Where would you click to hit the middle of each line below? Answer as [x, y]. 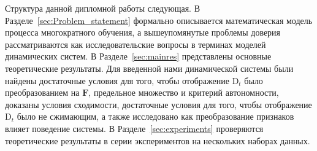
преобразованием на [42, 92]
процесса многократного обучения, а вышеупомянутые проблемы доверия [143, 32]
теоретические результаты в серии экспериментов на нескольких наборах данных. [158, 140]
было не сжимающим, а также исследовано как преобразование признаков [155, 116]
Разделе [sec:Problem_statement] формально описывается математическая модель [159, 20]
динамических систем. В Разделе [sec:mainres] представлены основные [138, 56]
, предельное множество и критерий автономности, [184, 92]
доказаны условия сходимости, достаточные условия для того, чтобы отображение [158, 104]
